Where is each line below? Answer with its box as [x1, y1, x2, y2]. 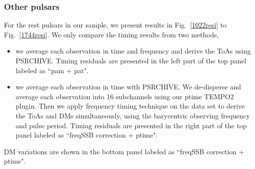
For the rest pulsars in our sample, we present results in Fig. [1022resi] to [4, 20, 227, 30]
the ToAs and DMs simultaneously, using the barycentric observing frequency [15, 110, 250, 120]
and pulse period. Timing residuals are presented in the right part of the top [15, 120, 247, 130]
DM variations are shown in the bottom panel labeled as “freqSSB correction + [4, 146, 244, 156]
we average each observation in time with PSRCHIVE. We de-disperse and [15, 82, 241, 92]
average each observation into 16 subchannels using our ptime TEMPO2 [15, 91, 234, 101]
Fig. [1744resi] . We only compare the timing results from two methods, [4, 29, 219, 39]
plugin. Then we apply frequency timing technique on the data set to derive [15, 101, 245, 111]
